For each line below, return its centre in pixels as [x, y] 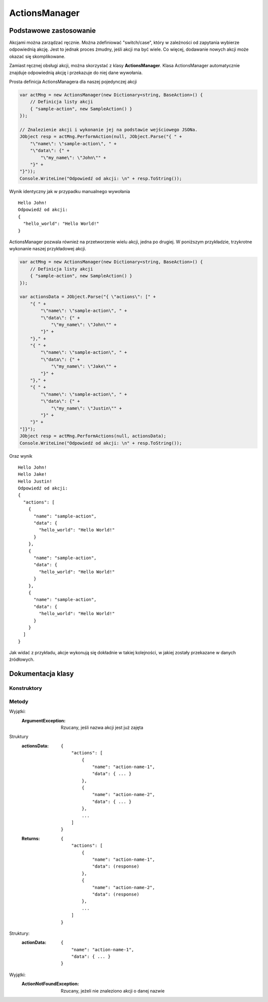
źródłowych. [22, 660]
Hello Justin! [35, 481]
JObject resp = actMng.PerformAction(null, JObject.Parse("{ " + [101, 137]
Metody [19, 701]
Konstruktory [26, 688]
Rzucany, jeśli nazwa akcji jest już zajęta [102, 727]
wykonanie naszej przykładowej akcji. [48, 249]
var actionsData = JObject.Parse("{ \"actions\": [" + [88, 297]
